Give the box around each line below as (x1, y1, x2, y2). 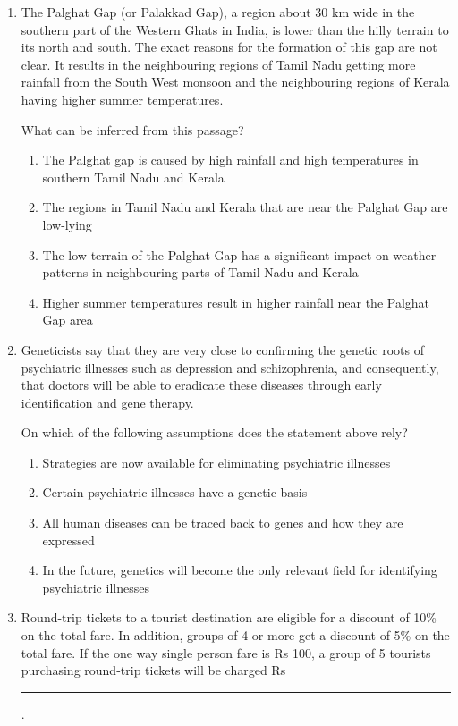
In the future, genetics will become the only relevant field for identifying (42, 561, 437, 579)
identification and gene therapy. (21, 393, 194, 411)
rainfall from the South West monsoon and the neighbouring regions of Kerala (21, 72, 450, 91)
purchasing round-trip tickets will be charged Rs (21, 661, 286, 680)
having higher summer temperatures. (21, 89, 224, 108)
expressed (42, 530, 95, 549)
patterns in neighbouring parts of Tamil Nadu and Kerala (42, 263, 359, 282)
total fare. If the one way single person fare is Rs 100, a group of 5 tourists (21, 643, 431, 662)
